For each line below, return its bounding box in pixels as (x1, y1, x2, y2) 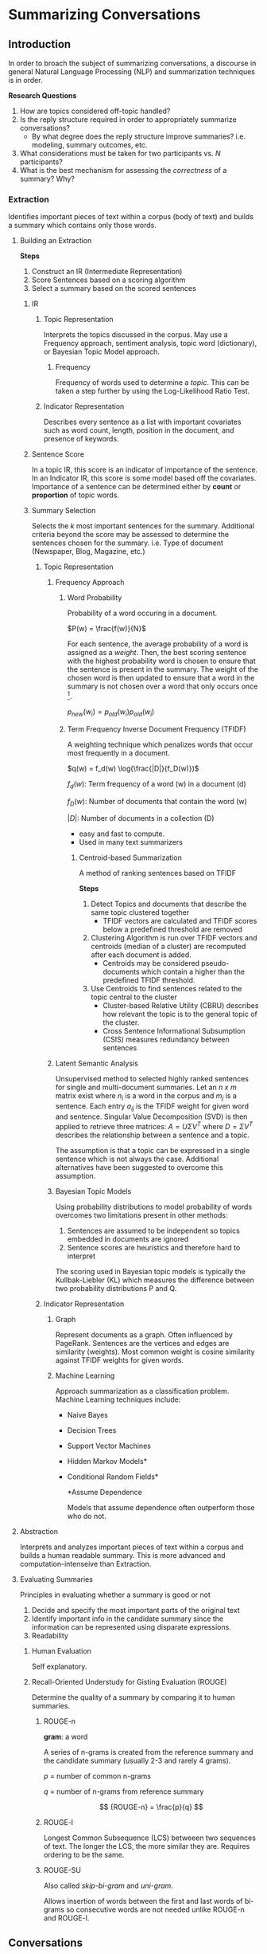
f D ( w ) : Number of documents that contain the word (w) (67, 796, 248, 808)
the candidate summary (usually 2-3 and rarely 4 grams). (43, 1756, 231, 1765)
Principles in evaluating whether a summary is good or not (19, 1590, 211, 1599)
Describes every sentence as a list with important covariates (43, 417, 242, 427)
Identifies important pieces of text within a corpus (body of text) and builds (8, 212, 254, 222)
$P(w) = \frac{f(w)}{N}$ (67, 624, 147, 634)
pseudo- (201, 959, 230, 968)
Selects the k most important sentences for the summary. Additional (31, 521, 255, 531)
